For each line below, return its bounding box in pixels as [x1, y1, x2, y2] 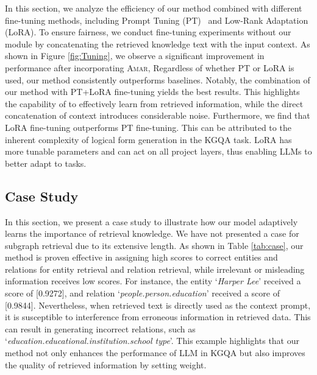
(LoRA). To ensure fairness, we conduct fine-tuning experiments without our [5, 26, 291, 38]
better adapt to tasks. [5, 156, 87, 169]
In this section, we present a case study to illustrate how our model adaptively [5, 215, 298, 228]
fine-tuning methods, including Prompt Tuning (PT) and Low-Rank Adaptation [5, 13, 308, 26]
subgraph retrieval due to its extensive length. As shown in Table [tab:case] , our [5, 239, 304, 251]
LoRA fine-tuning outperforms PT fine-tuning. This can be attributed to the [5, 121, 291, 133]
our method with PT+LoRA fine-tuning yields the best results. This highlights [5, 85, 300, 98]
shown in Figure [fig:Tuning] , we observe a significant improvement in [5, 49, 265, 62]
